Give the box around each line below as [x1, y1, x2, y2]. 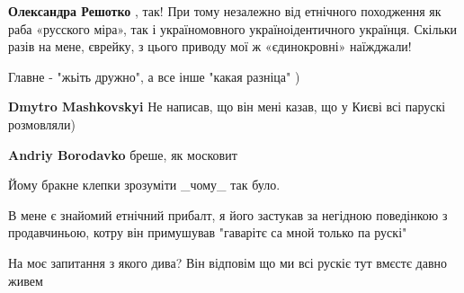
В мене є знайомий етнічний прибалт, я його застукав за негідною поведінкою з [8, 205, 448, 224]
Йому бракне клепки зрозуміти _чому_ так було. [8, 175, 281, 194]
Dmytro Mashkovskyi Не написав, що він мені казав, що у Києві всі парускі [8, 97, 446, 116]
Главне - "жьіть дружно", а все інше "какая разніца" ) [8, 67, 300, 85]
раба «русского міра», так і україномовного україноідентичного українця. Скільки [8, 19, 458, 38]
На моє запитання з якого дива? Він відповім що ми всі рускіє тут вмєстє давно [8, 253, 448, 271]
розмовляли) [8, 114, 76, 133]
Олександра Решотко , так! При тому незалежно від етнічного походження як [8, 2, 442, 20]
